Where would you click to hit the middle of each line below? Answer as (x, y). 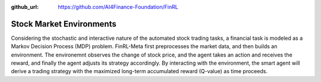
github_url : (25, 7)
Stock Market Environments (64, 24)
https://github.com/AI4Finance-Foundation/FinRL (118, 7)
